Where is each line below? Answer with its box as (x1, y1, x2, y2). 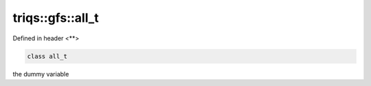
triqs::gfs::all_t (12, 10, 99, 25)
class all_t (27, 52, 68, 60)
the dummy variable (12, 70, 69, 78)
